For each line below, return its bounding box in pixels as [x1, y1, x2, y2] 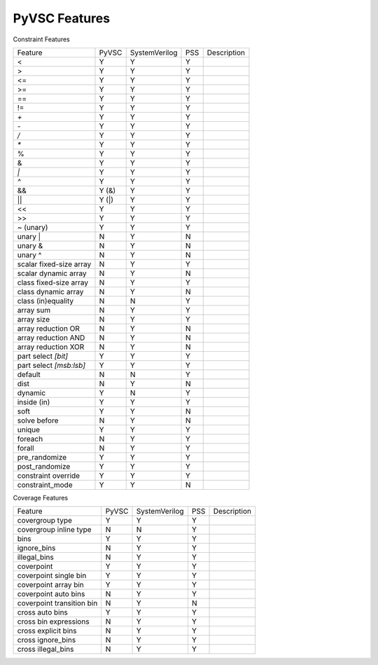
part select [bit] [17, 351, 69, 361]
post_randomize [17, 461, 71, 471]
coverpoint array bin [17, 580, 84, 590]
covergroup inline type [17, 525, 92, 535]
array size [17, 314, 50, 324]
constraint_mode [17, 480, 73, 490]
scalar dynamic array [17, 268, 87, 278]
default [17, 369, 41, 379]
